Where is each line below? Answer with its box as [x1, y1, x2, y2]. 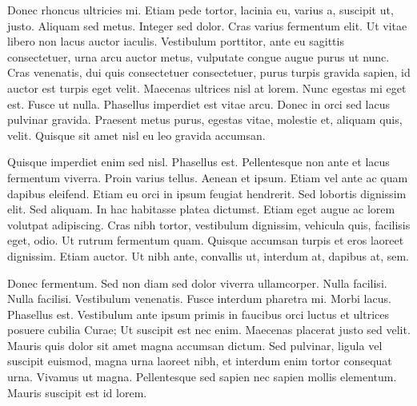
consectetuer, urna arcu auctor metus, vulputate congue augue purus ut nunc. [7, 48, 390, 65]
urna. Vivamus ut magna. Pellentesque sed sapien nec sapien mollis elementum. [7, 368, 397, 385]
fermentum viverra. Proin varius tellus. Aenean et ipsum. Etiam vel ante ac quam [7, 169, 408, 185]
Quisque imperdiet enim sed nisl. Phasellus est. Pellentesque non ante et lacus [7, 153, 390, 170]
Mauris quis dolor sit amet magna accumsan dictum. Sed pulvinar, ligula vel [7, 336, 383, 353]
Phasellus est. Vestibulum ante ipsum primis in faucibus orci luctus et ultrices [7, 305, 390, 322]
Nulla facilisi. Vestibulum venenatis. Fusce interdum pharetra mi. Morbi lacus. [7, 290, 391, 307]
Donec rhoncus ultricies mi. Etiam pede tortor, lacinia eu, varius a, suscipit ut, [7, 2, 394, 18]
